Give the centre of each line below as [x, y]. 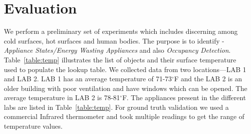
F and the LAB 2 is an [208, 79]
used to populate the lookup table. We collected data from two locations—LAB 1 [125, 69]
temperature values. [33, 126]
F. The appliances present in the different [184, 97]
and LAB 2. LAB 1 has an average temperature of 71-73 [88, 79]
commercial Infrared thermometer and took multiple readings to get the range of [124, 116]
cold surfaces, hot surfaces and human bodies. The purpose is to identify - [114, 40]
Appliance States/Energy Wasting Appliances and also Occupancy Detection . [117, 50]
